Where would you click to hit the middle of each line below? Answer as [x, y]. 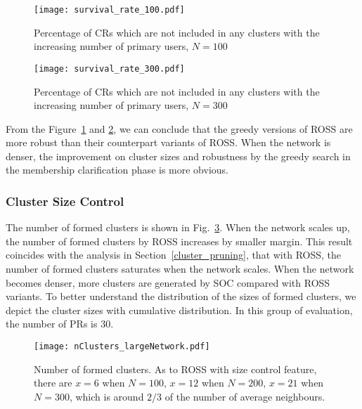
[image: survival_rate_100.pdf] [109, 10]
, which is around [106, 396]
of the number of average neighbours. [245, 396]
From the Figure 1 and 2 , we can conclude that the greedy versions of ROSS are [179, 128]
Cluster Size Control [65, 201]
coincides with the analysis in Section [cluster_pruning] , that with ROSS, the [174, 255]
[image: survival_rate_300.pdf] [109, 69]
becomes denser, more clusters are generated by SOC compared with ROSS [168, 282]
